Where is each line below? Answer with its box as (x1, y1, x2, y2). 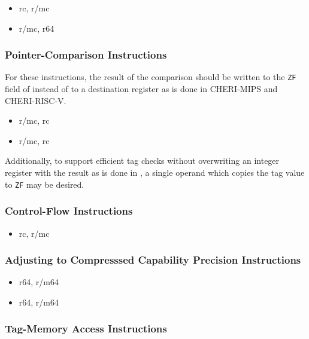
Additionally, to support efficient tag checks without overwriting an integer (5, 154, 280, 167)
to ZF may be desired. (5, 178, 84, 190)
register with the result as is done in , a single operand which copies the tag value (5, 166, 305, 179)
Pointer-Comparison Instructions (5, 47, 167, 62)
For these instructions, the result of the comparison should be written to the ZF (5, 71, 296, 83)
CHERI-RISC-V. (5, 94, 66, 106)
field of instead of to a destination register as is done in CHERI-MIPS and (5, 83, 278, 95)
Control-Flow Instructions (5, 203, 133, 218)
